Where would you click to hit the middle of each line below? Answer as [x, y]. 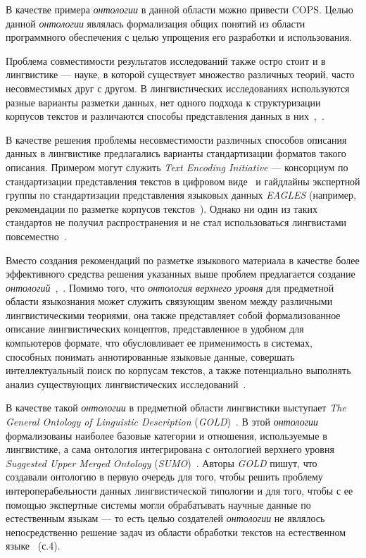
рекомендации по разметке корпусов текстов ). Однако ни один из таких [162, 208]
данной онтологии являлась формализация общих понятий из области [156, 23]
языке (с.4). [33, 546]
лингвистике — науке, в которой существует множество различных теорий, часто [180, 74]
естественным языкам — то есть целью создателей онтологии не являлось [165, 518]
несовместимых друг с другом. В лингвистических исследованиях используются [178, 88]
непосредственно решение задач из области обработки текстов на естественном [176, 532]
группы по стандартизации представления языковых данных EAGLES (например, [181, 195]
